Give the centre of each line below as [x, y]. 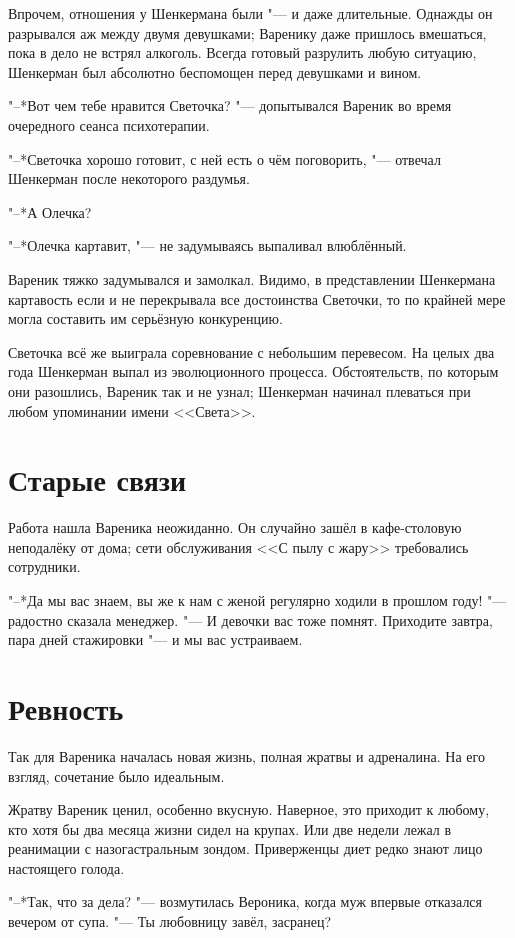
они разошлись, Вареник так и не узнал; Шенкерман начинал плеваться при [239, 390]
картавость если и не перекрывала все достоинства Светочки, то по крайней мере [257, 298]
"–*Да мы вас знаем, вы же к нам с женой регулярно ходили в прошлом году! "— [257, 600]
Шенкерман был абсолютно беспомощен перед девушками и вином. [215, 71]
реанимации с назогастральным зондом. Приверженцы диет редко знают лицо [245, 848]
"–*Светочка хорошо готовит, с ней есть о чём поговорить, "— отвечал [224, 158]
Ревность [66, 707]
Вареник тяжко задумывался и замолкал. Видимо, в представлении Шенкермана [252, 278]
